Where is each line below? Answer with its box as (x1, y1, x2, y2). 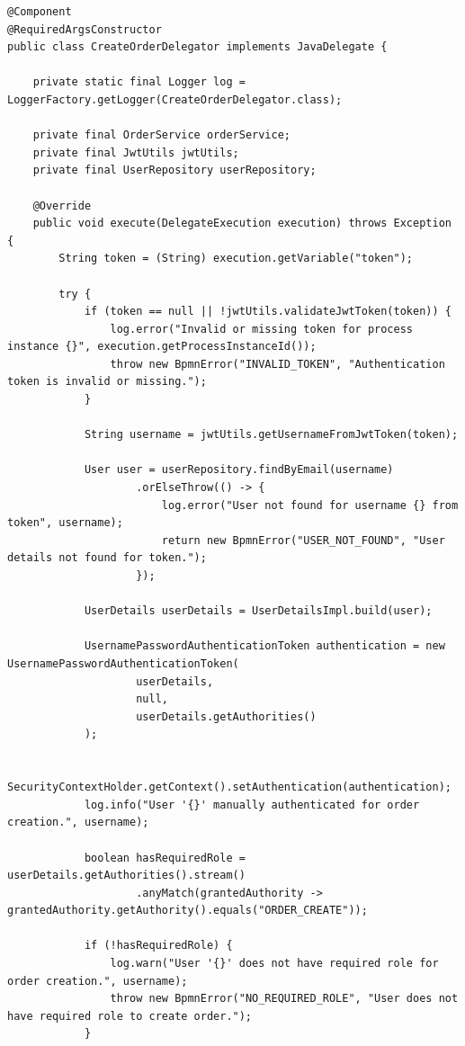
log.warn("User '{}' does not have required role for (110, 957, 439, 970)
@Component (7, 5, 72, 18)
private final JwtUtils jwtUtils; (32, 146, 239, 159)
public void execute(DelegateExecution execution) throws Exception (32, 217, 452, 230)
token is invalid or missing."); (7, 375, 207, 389)
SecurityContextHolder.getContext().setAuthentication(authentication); (7, 781, 452, 794)
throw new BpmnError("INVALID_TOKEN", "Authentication (110, 357, 445, 371)
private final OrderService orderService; (32, 129, 291, 142)
